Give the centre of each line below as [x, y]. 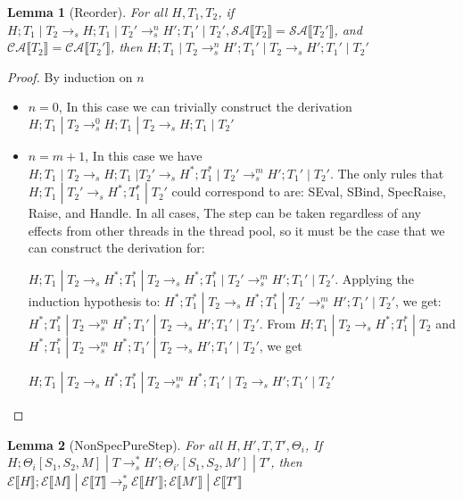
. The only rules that [387, 173]
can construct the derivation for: [116, 248]
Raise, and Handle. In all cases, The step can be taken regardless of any [224, 213]
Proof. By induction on [70, 76]
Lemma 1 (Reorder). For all [87, 12]
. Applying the [374, 278]
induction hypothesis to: [94, 300]
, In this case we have [144, 155]
